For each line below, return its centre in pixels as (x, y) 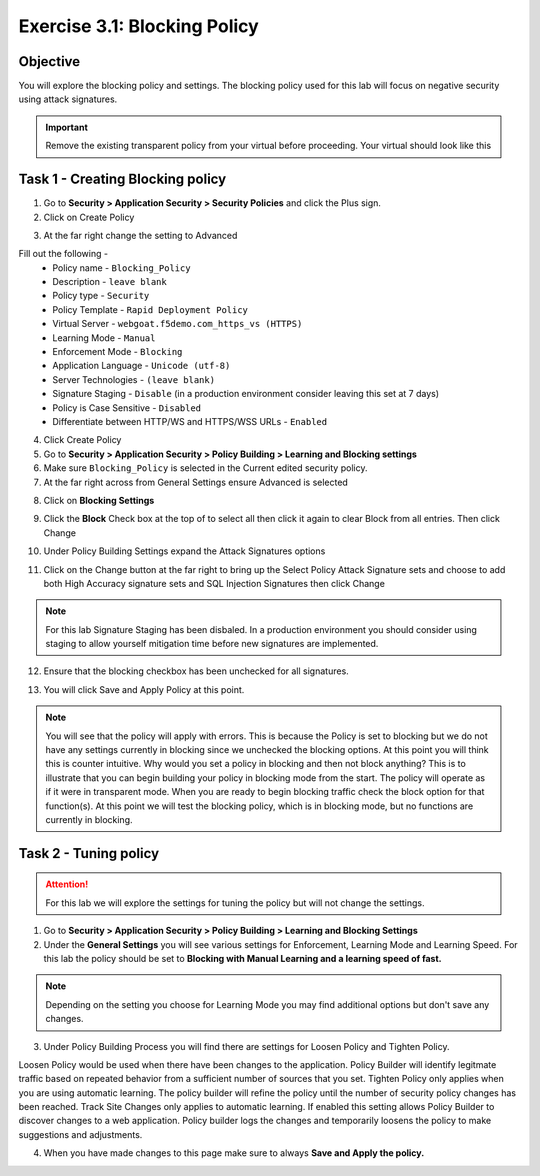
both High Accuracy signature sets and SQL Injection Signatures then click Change (214, 583)
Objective (49, 61)
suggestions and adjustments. (80, 1134)
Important (67, 127)
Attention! (67, 884)
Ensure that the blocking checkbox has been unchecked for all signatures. (196, 671)
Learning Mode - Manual (104, 337)
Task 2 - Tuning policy (89, 853)
